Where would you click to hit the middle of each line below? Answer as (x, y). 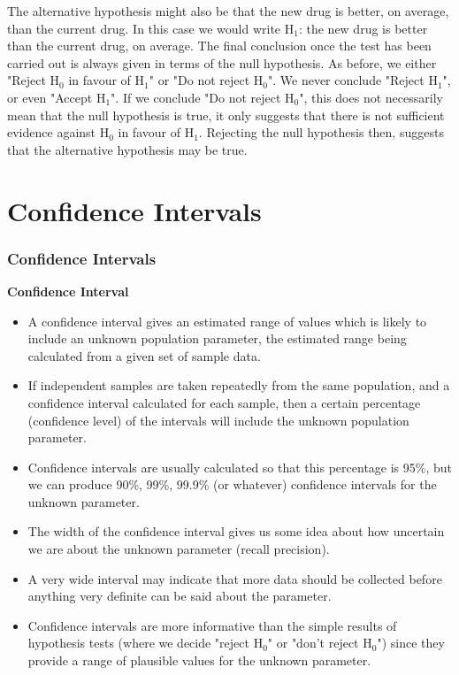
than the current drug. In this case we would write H (151, 28)
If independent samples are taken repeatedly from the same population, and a (239, 385)
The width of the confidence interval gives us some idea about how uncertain (236, 531)
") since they (411, 643)
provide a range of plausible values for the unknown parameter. (199, 660)
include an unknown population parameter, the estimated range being (217, 338)
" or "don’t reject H (320, 643)
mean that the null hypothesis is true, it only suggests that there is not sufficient (226, 115)
